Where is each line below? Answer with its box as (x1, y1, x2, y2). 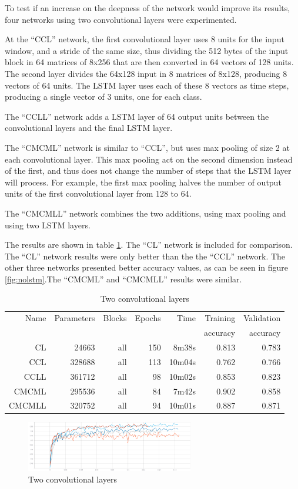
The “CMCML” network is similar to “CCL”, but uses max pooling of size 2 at (5, 141, 290, 153)
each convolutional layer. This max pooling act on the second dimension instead (5, 153, 293, 165)
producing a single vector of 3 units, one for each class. (5, 90, 202, 103)
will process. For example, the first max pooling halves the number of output (5, 176, 282, 188)
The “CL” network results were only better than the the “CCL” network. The (5, 249, 286, 262)
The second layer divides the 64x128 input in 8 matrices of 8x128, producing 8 (5, 67, 287, 79)
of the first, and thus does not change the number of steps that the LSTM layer (5, 164, 292, 177)
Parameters (54, 312, 95, 324)
